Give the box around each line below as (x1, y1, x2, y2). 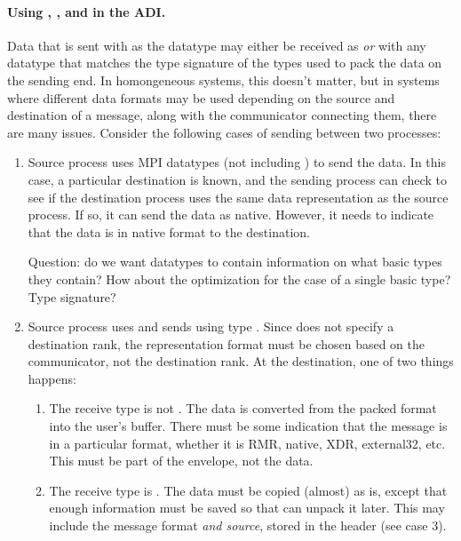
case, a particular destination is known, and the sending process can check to (28, 170, 447, 188)
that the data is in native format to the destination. (28, 222, 310, 241)
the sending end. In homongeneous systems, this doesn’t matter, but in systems (7, 70, 440, 89)
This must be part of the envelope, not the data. (49, 451, 314, 470)
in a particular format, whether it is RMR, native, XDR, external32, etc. (49, 434, 446, 452)
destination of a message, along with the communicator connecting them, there (7, 106, 437, 124)
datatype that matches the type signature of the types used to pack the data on (7, 53, 442, 72)
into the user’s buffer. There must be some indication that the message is (49, 417, 448, 435)
